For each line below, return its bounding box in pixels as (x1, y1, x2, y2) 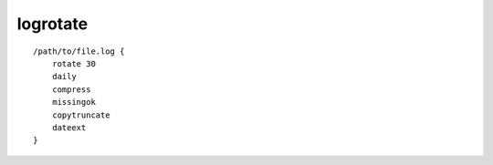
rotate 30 (51, 58, 96, 68)
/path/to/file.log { (33, 46, 125, 57)
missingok (51, 97, 96, 108)
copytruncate (51, 109, 110, 120)
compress (51, 84, 91, 95)
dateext (51, 122, 87, 132)
